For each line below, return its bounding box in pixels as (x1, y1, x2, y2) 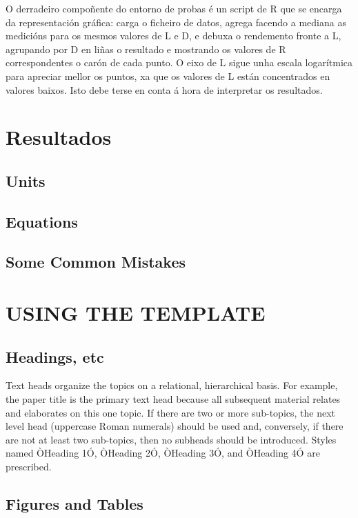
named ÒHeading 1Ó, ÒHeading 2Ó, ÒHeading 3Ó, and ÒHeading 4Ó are (6, 446, 320, 460)
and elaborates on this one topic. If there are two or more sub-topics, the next (6, 405, 336, 419)
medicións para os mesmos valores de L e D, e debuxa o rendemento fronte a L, (6, 28, 341, 43)
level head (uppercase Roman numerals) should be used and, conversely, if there (6, 419, 344, 433)
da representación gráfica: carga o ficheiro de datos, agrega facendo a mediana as (6, 14, 346, 29)
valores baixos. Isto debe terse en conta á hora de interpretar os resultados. (6, 82, 323, 97)
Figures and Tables (6, 493, 143, 514)
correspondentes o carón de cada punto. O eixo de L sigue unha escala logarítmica (6, 55, 353, 70)
